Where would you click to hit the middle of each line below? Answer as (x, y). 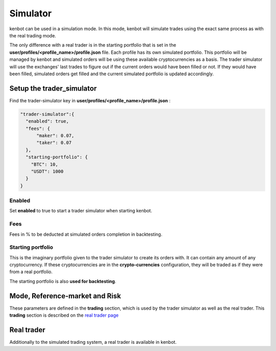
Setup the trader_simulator (53, 88)
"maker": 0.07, (55, 135)
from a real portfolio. (31, 272)
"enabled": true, (47, 121)
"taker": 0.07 (54, 143)
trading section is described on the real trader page (64, 315)
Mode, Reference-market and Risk (65, 296)
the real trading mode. (33, 35)
